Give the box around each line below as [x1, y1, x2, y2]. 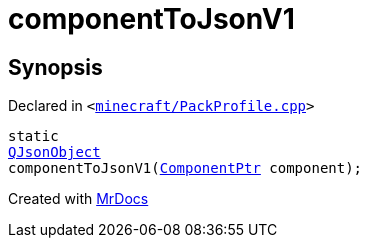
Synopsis [8, 54, 103, 80]
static [8, 128, 59, 145]
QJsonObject [8, 144, 101, 161]
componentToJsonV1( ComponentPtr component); [8, 160, 363, 177]
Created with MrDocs [8, 190, 149, 208]
